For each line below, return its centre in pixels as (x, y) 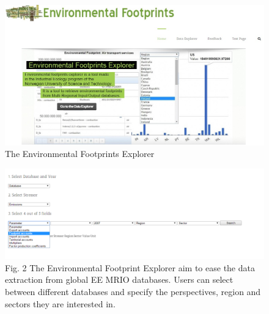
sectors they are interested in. (60, 303)
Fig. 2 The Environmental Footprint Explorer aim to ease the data (130, 267)
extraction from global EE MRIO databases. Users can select (119, 279)
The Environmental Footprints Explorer (80, 154)
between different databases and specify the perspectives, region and (133, 291)
